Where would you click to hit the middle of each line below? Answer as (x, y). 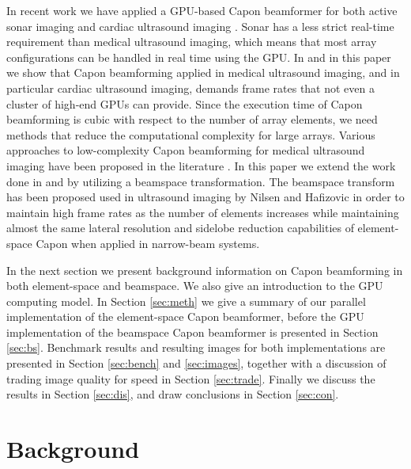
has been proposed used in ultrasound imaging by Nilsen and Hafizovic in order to (205, 197)
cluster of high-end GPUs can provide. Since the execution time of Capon (185, 103)
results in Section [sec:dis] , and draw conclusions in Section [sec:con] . (173, 394)
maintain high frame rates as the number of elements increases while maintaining (203, 212)
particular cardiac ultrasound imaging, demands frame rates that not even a (190, 88)
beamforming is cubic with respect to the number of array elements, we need (192, 119)
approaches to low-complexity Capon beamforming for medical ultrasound (186, 150)
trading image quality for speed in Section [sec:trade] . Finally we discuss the (191, 378)
